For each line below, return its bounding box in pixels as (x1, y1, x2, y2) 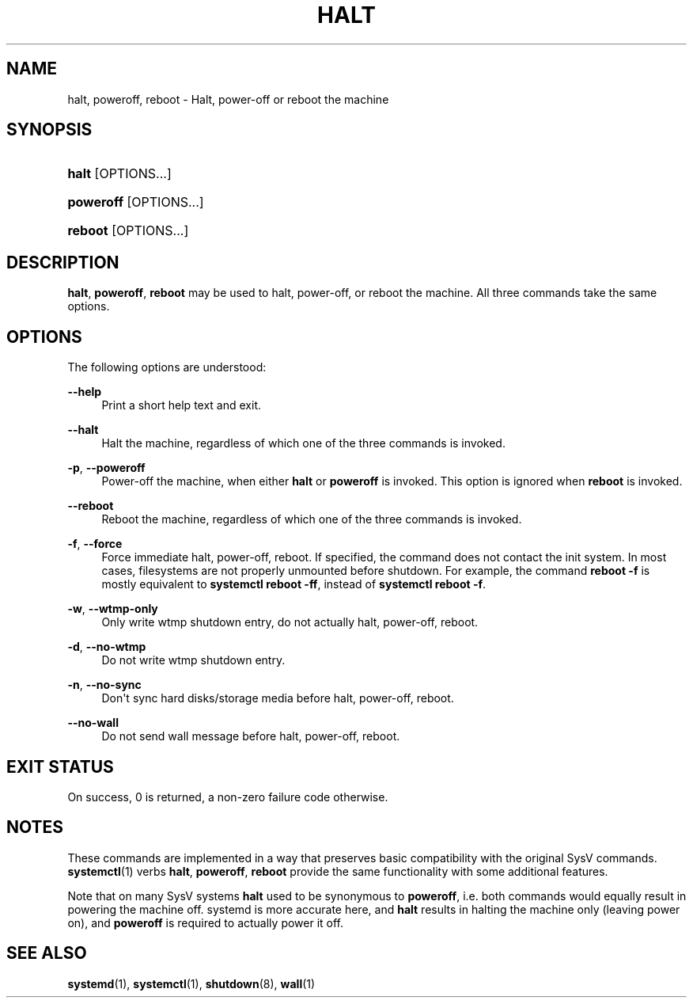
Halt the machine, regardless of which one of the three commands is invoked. (101, 436, 506, 451)
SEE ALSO (6, 943, 87, 964)
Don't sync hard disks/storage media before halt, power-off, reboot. (101, 691, 454, 705)
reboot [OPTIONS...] (67, 222, 189, 239)
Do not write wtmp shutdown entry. (101, 653, 286, 667)
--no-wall (67, 716, 119, 730)
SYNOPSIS (6, 120, 93, 140)
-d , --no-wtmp (67, 640, 146, 654)
